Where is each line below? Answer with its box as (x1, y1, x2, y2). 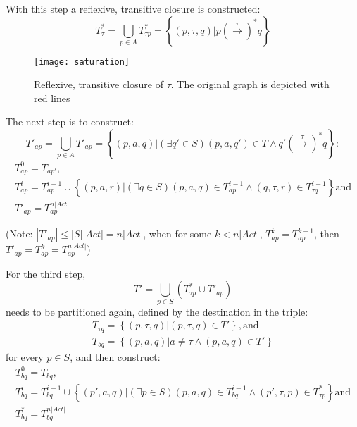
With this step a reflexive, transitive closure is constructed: (6, 1, 261, 16)
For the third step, (6, 266, 86, 280)
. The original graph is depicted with (170, 77, 330, 92)
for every (6, 349, 44, 364)
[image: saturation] (34, 56, 130, 67)
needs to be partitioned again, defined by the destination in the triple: (6, 304, 308, 318)
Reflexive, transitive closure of (34, 77, 163, 92)
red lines (34, 90, 70, 105)
